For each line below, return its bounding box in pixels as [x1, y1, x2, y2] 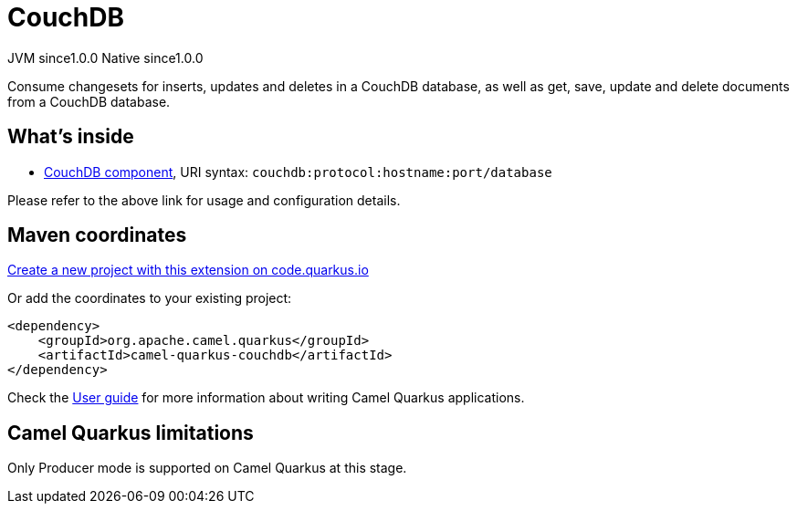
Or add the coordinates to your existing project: [7, 290, 292, 307]
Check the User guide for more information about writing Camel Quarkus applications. [7, 390, 525, 406]
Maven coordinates [7, 224, 187, 247]
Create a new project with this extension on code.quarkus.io [7, 262, 369, 278]
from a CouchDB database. [7, 93, 171, 109]
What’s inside [7, 125, 134, 149]
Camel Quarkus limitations [7, 421, 254, 444]
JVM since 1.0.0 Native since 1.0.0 [7, 49, 204, 66]
